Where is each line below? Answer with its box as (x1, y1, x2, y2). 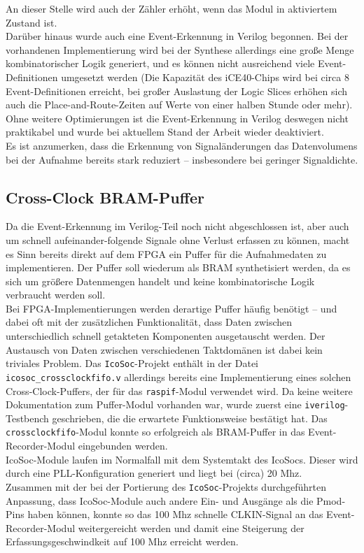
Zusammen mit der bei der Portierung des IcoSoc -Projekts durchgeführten (6, 479, 327, 494)
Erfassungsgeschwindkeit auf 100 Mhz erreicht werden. (6, 534, 239, 549)
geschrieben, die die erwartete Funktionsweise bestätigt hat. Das (52, 410, 328, 425)
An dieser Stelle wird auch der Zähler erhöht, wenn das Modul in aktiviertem (6, 1, 337, 15)
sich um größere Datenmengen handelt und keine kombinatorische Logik (6, 273, 315, 288)
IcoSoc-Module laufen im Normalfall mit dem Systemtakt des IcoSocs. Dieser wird (6, 452, 358, 466)
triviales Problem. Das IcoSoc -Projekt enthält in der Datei (6, 356, 259, 371)
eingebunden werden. (78, 438, 168, 453)
